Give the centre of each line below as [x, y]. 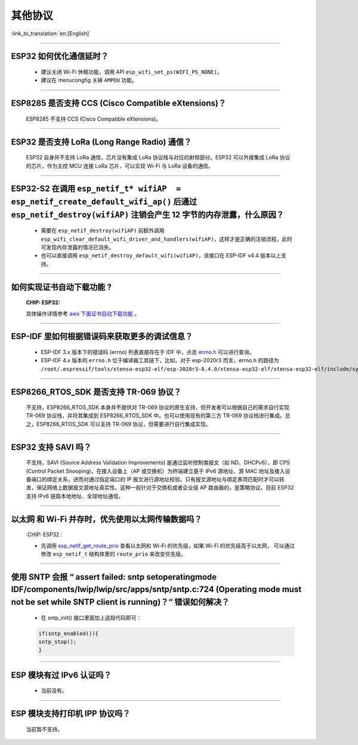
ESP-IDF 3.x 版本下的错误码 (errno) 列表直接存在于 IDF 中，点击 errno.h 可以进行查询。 [148, 352]
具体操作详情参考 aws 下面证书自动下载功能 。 [83, 313]
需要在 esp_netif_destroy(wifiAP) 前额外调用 [103, 230]
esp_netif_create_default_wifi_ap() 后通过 [104, 201]
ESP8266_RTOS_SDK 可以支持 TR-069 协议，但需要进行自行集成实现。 [124, 424]
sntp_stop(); [58, 642]
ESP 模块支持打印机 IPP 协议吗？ [71, 714]
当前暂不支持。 [44, 729]
